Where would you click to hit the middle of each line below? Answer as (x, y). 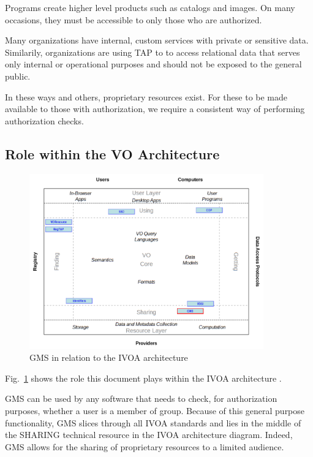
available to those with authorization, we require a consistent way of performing (155, 109)
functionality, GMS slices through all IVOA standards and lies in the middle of (153, 422)
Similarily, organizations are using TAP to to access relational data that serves (153, 52)
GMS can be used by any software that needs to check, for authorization (141, 398)
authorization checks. (44, 120)
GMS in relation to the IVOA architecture (109, 357)
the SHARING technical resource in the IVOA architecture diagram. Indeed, (149, 435)
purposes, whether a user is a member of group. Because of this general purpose (155, 411)
